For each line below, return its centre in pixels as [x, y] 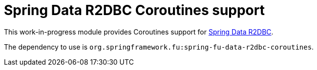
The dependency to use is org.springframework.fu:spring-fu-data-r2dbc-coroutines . [159, 47]
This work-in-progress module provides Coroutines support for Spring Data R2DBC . [139, 32]
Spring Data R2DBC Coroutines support [134, 10]
